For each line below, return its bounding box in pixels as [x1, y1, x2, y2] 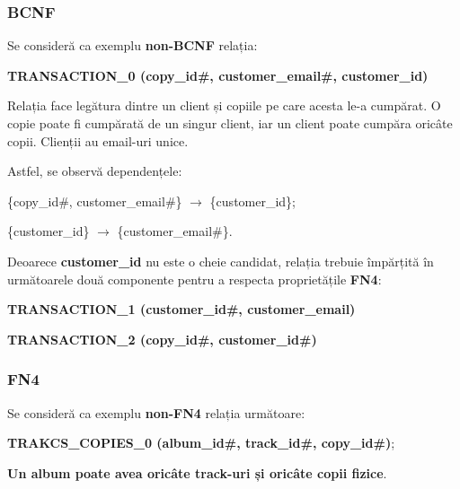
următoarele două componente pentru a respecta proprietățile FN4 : [7, 269, 382, 288]
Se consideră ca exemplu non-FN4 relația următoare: [7, 403, 305, 422]
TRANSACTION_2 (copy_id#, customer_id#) [7, 329, 317, 348]
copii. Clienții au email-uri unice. [7, 131, 189, 150]
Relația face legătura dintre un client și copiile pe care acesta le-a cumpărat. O [7, 96, 441, 115]
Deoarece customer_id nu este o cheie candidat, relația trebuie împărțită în [7, 251, 434, 270]
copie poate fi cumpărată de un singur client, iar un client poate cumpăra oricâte [7, 114, 453, 132]
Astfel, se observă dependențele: [7, 162, 182, 180]
